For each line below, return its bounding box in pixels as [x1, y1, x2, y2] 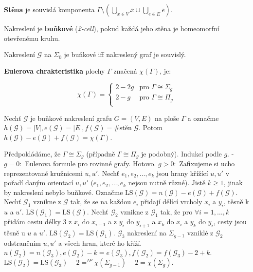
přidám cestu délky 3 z [4, 216, 72, 227]
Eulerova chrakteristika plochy [4, 65, 105, 76]
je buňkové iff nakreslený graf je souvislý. [64, 49, 186, 59]
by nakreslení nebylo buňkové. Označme [4, 187, 123, 197]
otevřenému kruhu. [4, 33, 60, 43]
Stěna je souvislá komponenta [4, 4, 95, 14]
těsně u [4, 228, 25, 238]
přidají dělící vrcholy [141, 196, 202, 207]
